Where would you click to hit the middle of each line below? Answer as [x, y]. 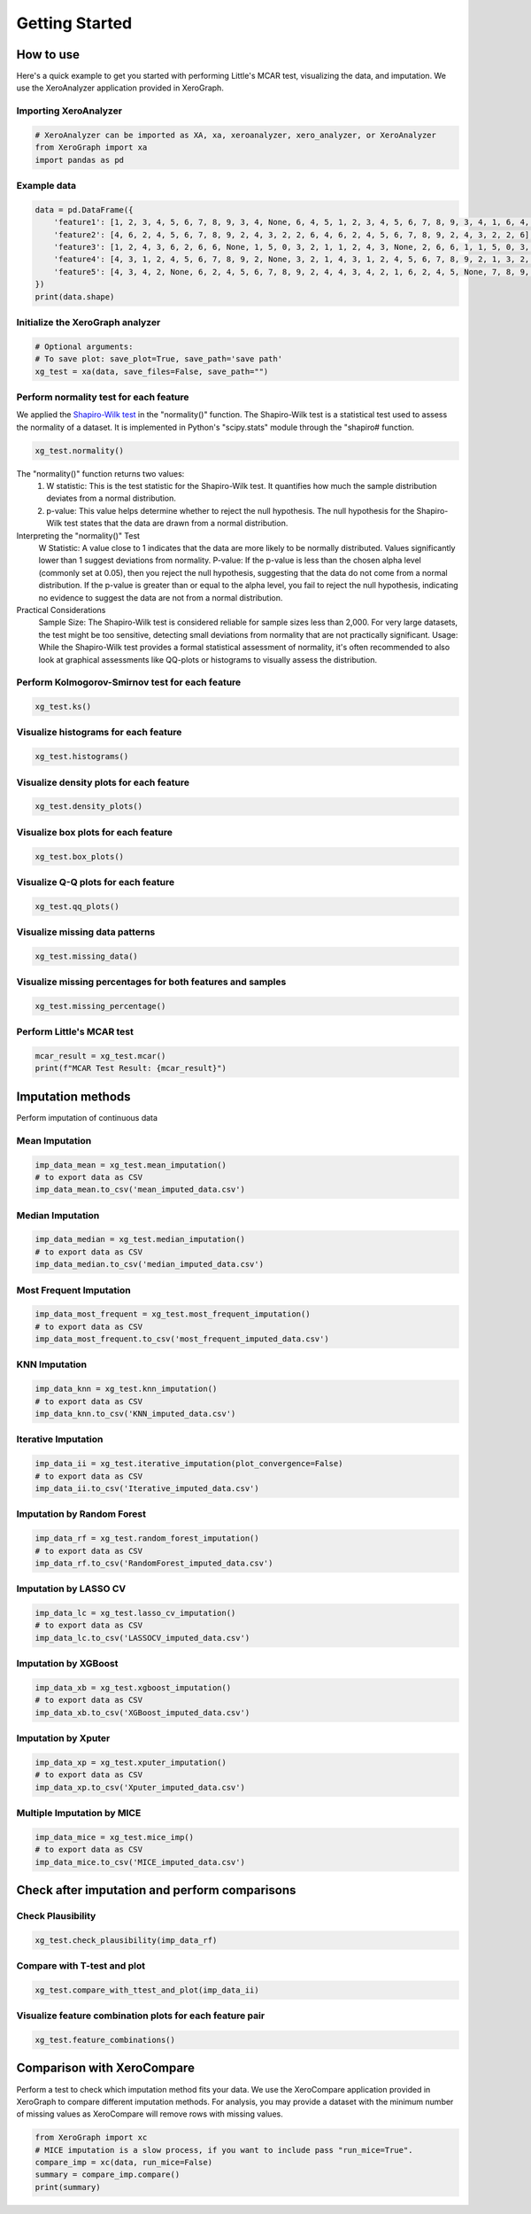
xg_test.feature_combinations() [105, 2040]
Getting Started [74, 23]
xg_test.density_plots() [89, 807]
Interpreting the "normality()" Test [78, 535]
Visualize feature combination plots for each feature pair [141, 2016]
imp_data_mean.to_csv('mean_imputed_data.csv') [140, 1190]
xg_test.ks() [63, 707]
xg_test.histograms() [82, 757]
